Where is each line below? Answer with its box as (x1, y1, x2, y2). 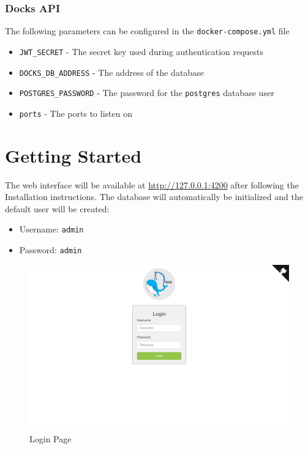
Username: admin (19, 223, 84, 236)
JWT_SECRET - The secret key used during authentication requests (19, 45, 264, 58)
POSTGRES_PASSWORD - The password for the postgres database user (19, 86, 274, 99)
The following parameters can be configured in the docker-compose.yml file (5, 24, 290, 37)
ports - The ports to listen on (19, 106, 132, 119)
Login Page (29, 432, 72, 445)
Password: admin (19, 243, 82, 256)
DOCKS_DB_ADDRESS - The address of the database (19, 65, 204, 78)
